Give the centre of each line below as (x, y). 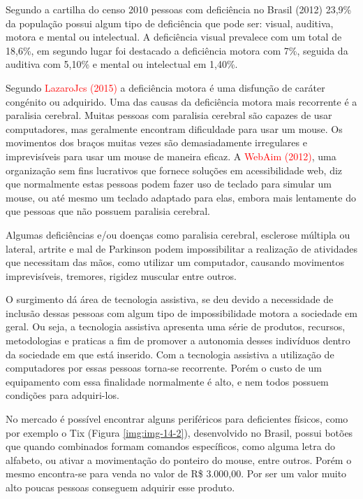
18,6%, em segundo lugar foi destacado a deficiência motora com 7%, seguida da (177, 50)
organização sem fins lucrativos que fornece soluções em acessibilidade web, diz (174, 170)
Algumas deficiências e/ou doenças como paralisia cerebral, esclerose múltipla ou (178, 234)
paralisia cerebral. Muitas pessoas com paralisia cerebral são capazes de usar (169, 115)
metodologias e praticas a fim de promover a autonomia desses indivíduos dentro (178, 340)
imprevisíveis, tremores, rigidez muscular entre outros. (121, 275)
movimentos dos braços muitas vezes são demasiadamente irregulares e (156, 142)
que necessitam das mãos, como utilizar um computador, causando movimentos (175, 262)
